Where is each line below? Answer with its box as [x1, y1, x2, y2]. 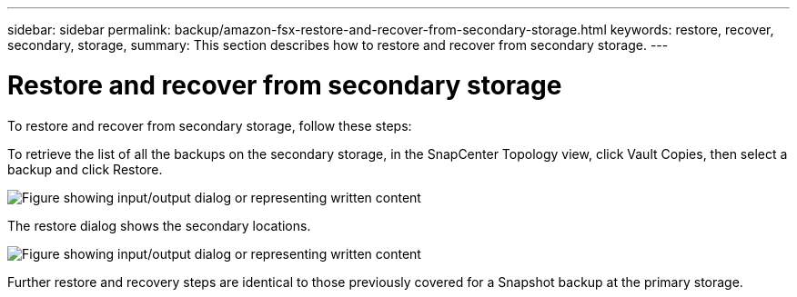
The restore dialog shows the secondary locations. [7, 217, 311, 233]
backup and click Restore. [7, 161, 163, 177]
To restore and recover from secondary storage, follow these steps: [7, 117, 412, 134]
